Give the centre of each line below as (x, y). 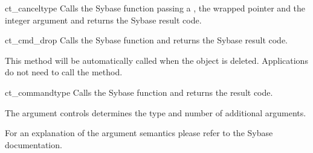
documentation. (34, 144)
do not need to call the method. (64, 72)
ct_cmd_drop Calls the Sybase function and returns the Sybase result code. (147, 40)
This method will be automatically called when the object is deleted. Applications (156, 60)
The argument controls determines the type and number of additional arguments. (156, 112)
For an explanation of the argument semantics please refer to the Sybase (139, 133)
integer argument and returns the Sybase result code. (103, 20)
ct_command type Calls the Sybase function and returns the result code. (139, 92)
